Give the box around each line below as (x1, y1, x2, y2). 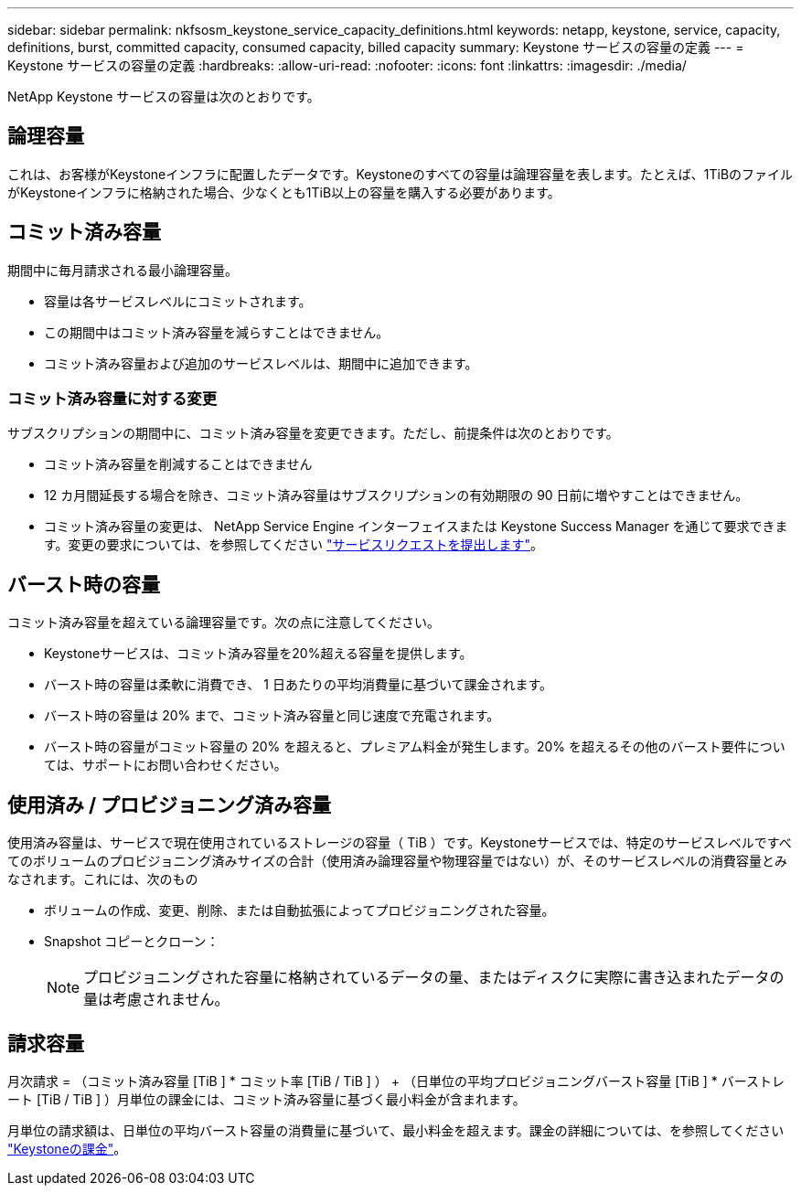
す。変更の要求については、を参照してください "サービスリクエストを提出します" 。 (44, 537, 544, 553)
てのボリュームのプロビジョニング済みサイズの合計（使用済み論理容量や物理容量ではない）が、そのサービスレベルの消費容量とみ (7, 853, 787, 869)
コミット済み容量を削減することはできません (44, 456, 313, 473)
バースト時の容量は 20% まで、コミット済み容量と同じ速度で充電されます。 (44, 708, 500, 724)
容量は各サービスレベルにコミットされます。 (44, 293, 312, 309)
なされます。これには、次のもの (7, 871, 198, 888)
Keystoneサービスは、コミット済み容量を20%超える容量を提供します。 (44, 645, 473, 662)
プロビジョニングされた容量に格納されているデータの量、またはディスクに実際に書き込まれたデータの (83, 968, 785, 987)
